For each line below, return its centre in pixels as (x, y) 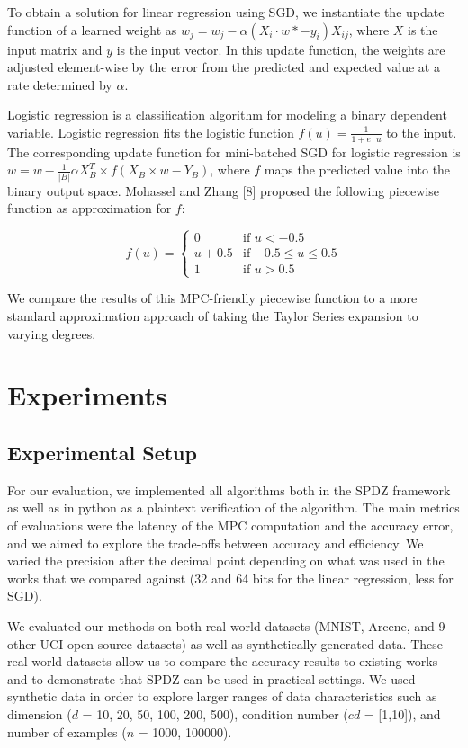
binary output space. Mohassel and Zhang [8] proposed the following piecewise (223, 190)
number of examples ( (67, 731)
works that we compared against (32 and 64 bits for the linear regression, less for (230, 578)
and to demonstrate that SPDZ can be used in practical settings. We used (211, 678)
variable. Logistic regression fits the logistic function (151, 132)
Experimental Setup (102, 453)
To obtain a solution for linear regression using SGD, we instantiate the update (226, 12)
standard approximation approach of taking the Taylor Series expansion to (213, 316)
